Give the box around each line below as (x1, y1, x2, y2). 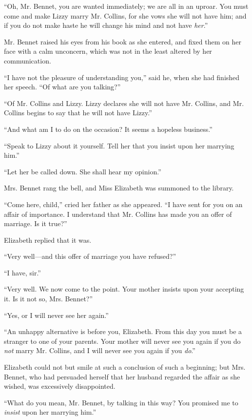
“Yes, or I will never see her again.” (4, 310, 109, 320)
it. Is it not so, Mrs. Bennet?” (4, 294, 93, 304)
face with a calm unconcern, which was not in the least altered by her (4, 46, 212, 56)
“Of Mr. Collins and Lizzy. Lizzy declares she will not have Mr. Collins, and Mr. (4, 98, 244, 108)
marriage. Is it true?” (4, 218, 67, 229)
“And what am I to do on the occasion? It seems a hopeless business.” (4, 124, 213, 134)
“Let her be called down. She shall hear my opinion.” (4, 166, 161, 176)
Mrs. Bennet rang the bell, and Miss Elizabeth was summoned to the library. (4, 183, 234, 193)
